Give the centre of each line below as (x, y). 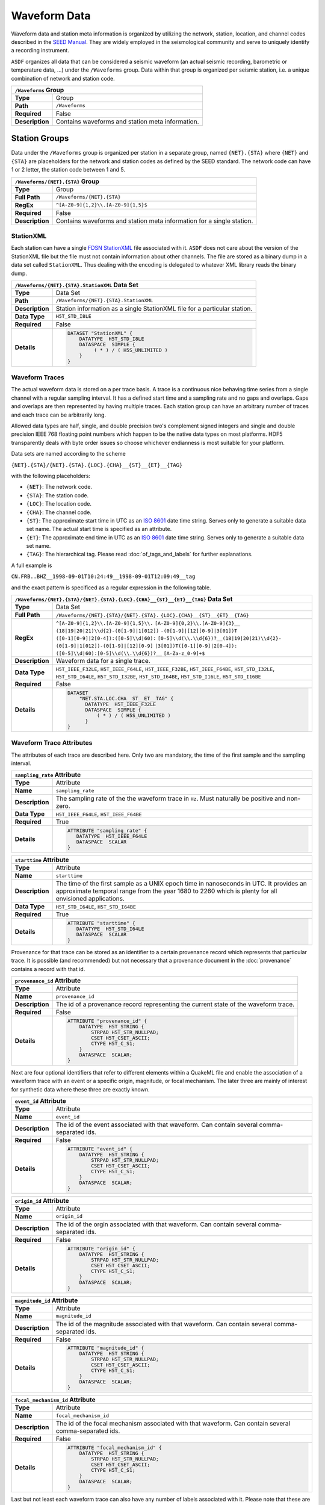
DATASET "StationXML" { (100, 333)
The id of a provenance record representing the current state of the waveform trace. (175, 1004)
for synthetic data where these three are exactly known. (80, 1089)
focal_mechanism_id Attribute (55, 1400)
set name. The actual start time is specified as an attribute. (99, 529)
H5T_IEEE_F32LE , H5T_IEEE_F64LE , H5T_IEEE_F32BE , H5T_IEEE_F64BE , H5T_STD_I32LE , (165, 669)
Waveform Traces (38, 377)
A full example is (32, 565)
